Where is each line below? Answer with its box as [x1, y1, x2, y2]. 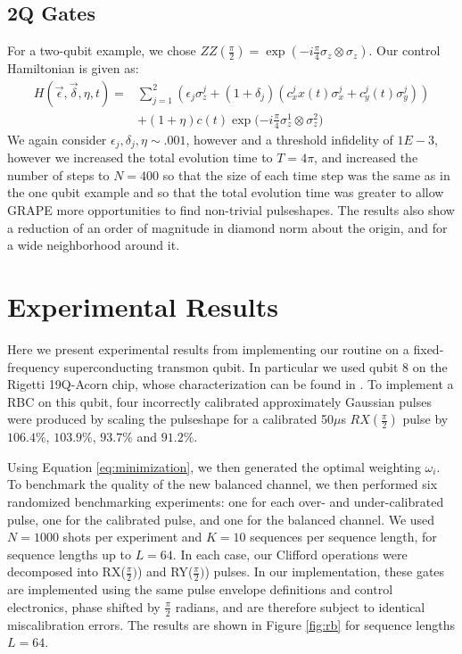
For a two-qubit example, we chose [7, 41, 196, 60]
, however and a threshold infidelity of [186, 129, 393, 148]
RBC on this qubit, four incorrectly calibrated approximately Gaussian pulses [7, 392, 432, 410]
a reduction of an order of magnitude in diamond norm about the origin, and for [7, 218, 448, 236]
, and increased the [314, 148, 418, 167]
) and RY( [136, 562, 194, 581]
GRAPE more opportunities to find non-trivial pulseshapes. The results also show [7, 201, 455, 219]
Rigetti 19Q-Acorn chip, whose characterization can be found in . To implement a [7, 375, 454, 393]
